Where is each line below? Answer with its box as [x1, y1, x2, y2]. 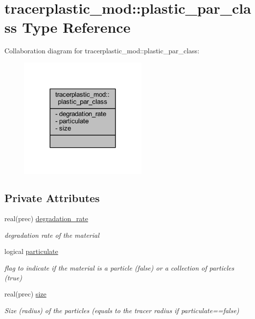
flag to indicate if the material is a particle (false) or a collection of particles [4, 262, 234, 273]
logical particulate [4, 246, 58, 256]
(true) [4, 272, 22, 282]
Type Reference [22, 17, 131, 37]
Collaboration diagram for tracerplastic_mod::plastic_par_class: [4, 46, 200, 56]
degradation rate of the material [4, 229, 99, 240]
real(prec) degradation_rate [4, 213, 88, 224]
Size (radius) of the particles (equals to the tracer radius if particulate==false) [4, 305, 239, 315]
